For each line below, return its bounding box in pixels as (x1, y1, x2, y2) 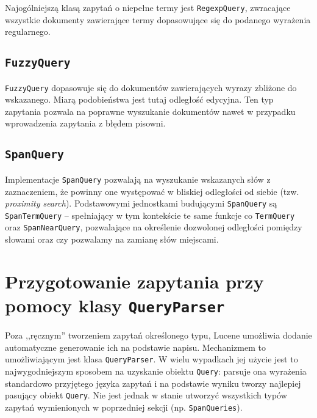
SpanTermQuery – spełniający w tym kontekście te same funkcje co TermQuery (5, 208, 295, 221)
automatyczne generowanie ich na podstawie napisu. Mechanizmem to (5, 340, 266, 353)
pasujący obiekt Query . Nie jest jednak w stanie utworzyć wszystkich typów (5, 389, 287, 402)
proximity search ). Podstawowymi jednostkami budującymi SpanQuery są (5, 197, 277, 210)
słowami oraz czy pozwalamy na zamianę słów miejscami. (5, 233, 219, 246)
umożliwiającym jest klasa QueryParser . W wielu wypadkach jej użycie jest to (5, 353, 298, 365)
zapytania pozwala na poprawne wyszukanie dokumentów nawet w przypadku (5, 105, 296, 117)
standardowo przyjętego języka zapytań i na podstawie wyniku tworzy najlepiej (5, 376, 301, 389)
